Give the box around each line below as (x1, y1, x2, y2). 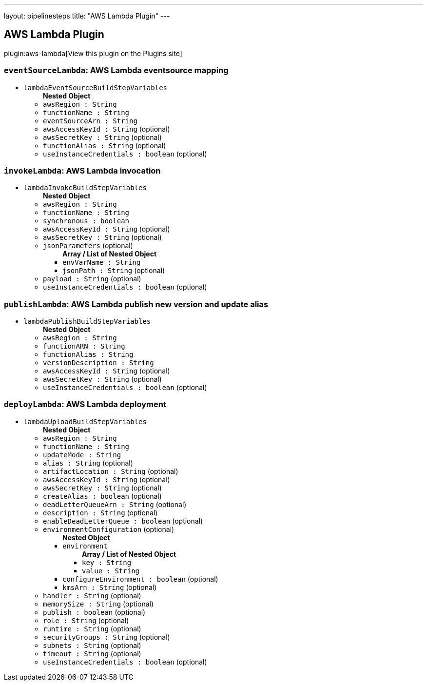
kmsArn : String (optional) (62, 583, 157, 591)
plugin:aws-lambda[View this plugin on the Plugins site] (4, 49, 182, 58)
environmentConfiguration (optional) (43, 525, 175, 533)
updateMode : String (43, 450, 121, 459)
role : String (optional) (43, 616, 129, 625)
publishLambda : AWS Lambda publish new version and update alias (4, 299, 269, 309)
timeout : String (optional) (43, 649, 141, 658)
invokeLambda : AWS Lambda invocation (4, 165, 161, 176)
